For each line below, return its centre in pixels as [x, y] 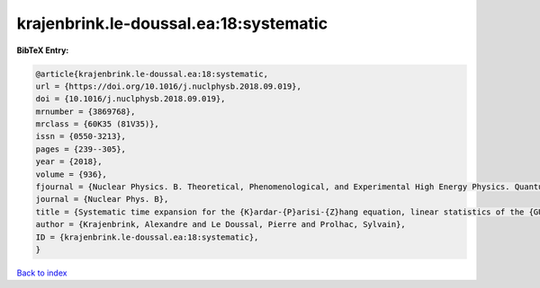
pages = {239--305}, [81, 149]
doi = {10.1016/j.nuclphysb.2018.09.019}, [130, 99]
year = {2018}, [69, 162]
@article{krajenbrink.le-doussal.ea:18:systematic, [152, 74]
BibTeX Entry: [43, 50]
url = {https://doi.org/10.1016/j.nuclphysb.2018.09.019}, [168, 86]
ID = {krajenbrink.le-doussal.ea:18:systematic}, [147, 237]
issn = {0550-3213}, [81, 136]
